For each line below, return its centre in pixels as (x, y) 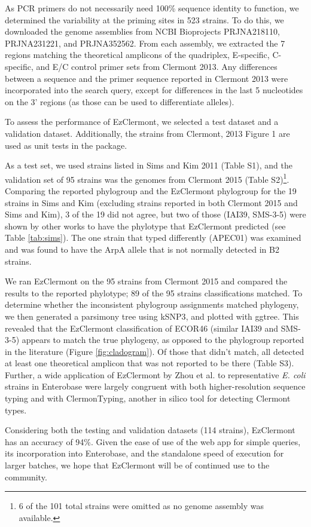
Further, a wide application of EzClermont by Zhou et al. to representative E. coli (155, 374)
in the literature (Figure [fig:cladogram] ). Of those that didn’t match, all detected (155, 351)
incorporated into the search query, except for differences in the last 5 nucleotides (154, 90)
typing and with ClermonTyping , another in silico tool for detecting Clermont (148, 398)
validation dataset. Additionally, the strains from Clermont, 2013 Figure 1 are (147, 133)
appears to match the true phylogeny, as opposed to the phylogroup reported (163, 340)
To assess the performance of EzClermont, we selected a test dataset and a (142, 122)
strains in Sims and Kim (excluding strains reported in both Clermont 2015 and (151, 202)
